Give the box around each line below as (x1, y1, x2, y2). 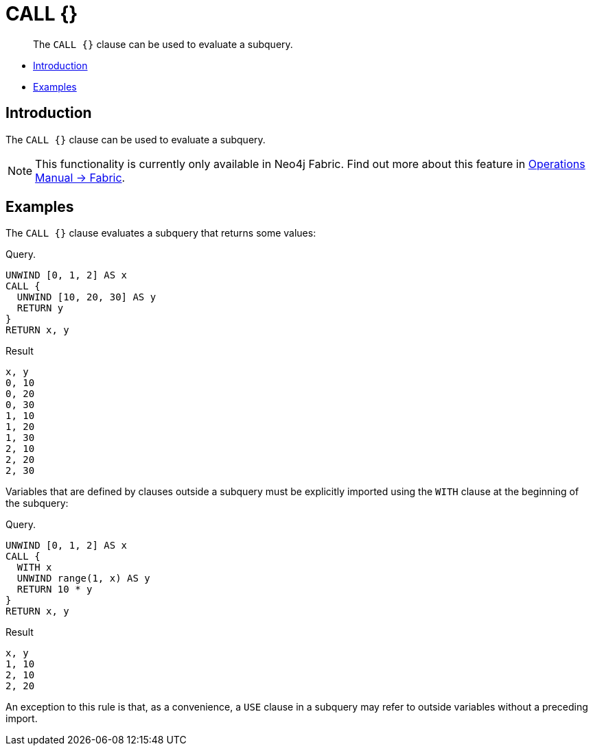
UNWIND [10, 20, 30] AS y (16, 291, 156, 303)
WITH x (16, 562, 52, 573)
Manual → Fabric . (35, 170, 126, 184)
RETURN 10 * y (16, 584, 93, 595)
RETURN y (16, 302, 64, 314)
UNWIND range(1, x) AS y (16, 573, 150, 584)
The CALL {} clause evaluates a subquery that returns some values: (5, 227, 316, 239)
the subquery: (5, 497, 69, 510)
